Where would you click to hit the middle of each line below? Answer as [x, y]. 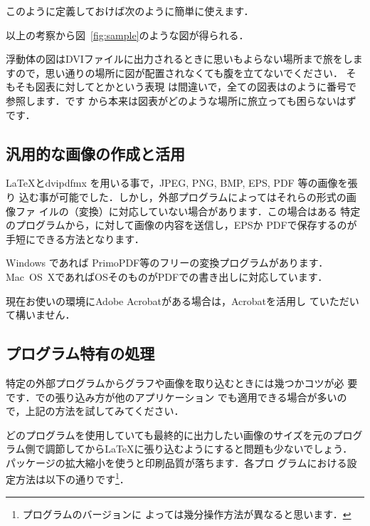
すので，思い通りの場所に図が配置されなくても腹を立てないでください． [174, 72]
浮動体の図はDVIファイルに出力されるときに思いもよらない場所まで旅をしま [184, 59]
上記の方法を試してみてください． [105, 411]
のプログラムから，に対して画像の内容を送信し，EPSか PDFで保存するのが [181, 225]
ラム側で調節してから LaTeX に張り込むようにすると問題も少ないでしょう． [179, 449]
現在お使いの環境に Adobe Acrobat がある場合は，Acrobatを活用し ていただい [183, 300]
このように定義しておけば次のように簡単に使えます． [130, 11]
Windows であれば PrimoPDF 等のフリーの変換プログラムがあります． [167, 263]
